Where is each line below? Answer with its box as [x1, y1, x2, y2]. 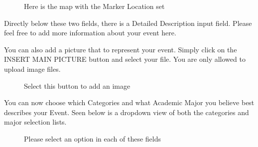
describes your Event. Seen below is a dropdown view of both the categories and [4, 107, 249, 117]
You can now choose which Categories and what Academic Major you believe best [4, 97, 255, 108]
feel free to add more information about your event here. [4, 27, 176, 38]
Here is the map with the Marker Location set [24, 1, 165, 11]
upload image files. [4, 63, 61, 74]
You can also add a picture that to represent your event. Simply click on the [4, 44, 237, 54]
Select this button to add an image [24, 80, 130, 91]
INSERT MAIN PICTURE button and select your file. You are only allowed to [4, 54, 246, 64]
